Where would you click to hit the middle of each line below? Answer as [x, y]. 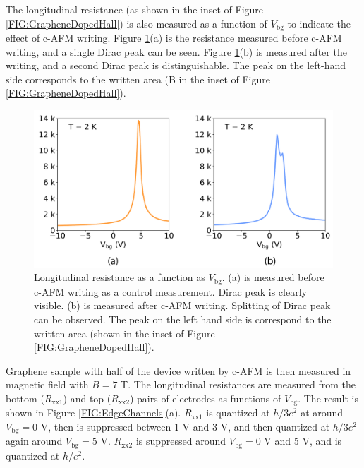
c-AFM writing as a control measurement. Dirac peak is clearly [170, 291]
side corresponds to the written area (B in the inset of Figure [138, 79]
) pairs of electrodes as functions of [205, 398]
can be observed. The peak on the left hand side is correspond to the [183, 319]
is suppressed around [181, 441]
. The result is [328, 398]
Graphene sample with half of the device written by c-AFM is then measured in [178, 370]
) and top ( [87, 398]
